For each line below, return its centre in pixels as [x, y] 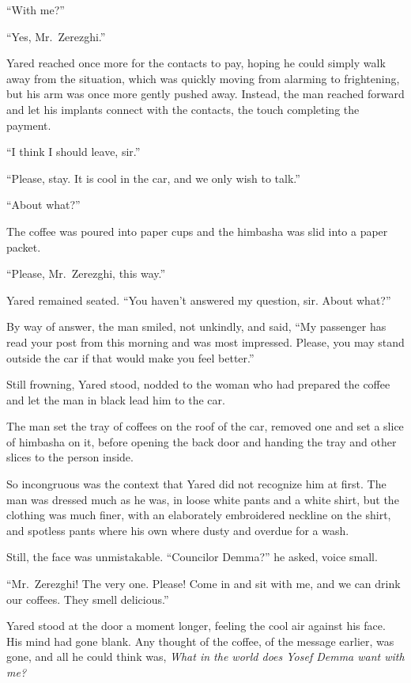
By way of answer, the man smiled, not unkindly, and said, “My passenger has [196, 326]
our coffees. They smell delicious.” [88, 599]
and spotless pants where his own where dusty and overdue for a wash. [178, 530]
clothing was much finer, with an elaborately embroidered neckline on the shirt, [199, 515]
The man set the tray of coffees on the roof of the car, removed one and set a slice [205, 426]
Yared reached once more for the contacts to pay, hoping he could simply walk [196, 63]
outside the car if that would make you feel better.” [130, 357]
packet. [24, 247]
